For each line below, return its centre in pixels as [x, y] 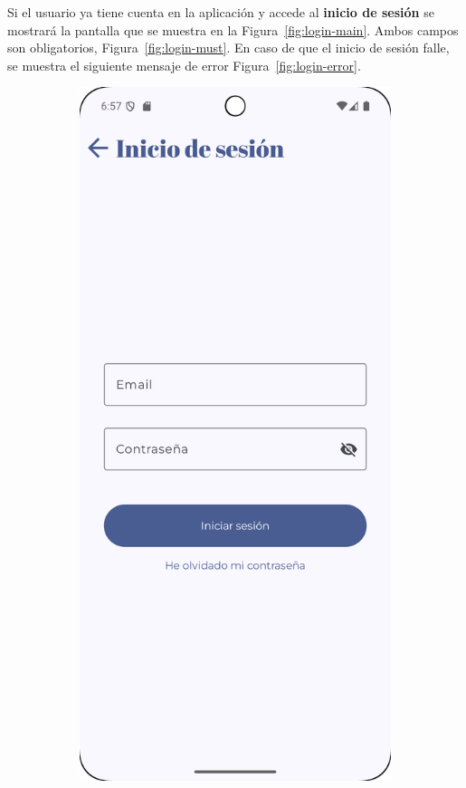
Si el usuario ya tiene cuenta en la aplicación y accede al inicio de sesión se [221, 12]
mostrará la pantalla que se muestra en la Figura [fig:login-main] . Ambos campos [233, 29]
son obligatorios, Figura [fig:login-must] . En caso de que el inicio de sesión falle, [228, 48]
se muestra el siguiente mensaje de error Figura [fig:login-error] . [184, 65]
